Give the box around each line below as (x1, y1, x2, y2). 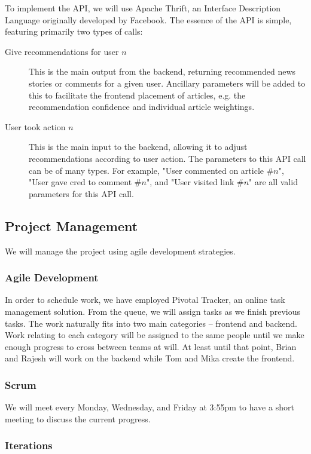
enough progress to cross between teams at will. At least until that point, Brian (5, 340, 297, 352)
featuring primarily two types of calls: (5, 25, 143, 38)
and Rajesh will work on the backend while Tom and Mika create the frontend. (5, 352, 295, 364)
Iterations (5, 438, 53, 453)
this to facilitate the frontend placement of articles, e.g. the (29, 88, 246, 101)
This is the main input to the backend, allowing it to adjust (29, 140, 248, 153)
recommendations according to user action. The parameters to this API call (29, 152, 306, 164)
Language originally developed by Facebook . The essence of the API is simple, (5, 13, 292, 26)
